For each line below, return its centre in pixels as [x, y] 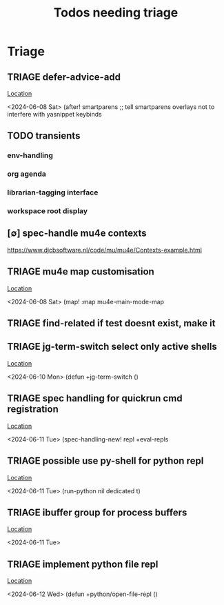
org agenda [27, 174]
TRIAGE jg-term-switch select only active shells [112, 347]
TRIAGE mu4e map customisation [81, 271]
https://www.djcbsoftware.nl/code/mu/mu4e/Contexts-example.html [104, 250]
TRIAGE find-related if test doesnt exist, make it [111, 323]
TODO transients [44, 136]
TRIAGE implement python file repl [83, 564]
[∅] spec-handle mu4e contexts [77, 234]
